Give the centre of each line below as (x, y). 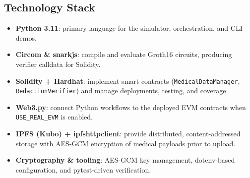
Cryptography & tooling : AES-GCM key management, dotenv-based (125, 160)
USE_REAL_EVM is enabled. (54, 117)
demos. (26, 37)
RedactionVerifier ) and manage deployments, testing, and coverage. (122, 90)
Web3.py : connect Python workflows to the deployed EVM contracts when (131, 107)
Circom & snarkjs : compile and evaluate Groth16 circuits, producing (124, 54)
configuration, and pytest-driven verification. (83, 169)
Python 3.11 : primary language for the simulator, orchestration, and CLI (129, 28)
